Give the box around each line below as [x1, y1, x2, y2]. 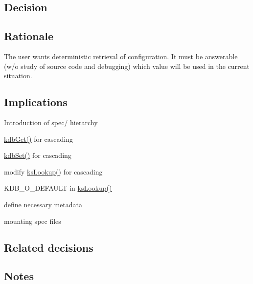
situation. [4, 70, 32, 81]
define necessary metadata [4, 199, 83, 209]
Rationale [4, 28, 53, 44]
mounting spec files [4, 216, 61, 226]
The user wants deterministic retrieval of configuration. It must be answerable [4, 51, 238, 61]
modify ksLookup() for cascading [4, 166, 103, 176]
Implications [4, 94, 68, 109]
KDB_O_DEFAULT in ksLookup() [4, 183, 112, 193]
